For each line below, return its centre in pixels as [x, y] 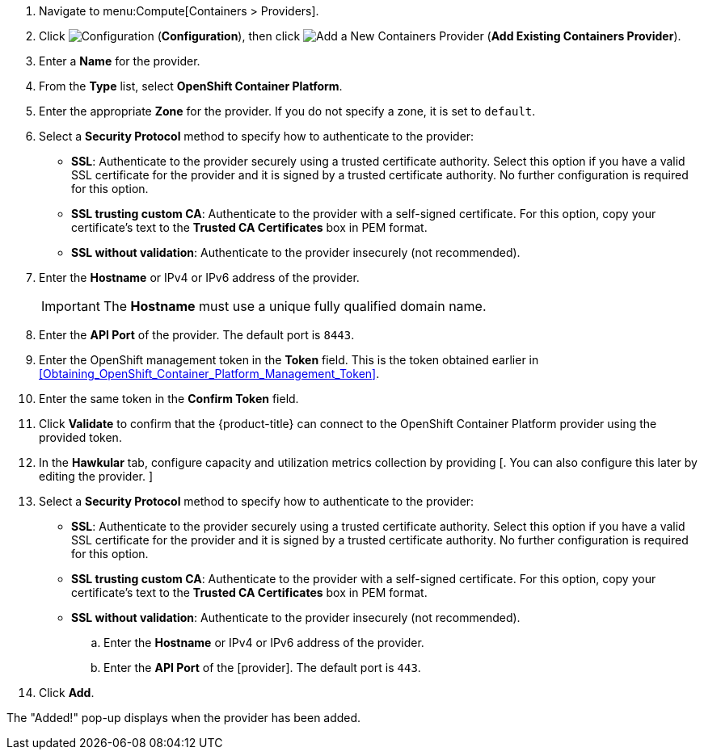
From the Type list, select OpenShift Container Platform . [191, 86]
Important [71, 306]
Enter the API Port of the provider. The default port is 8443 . [197, 335]
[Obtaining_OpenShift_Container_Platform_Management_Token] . [209, 374]
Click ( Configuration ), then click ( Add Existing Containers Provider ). [360, 36]
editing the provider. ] [96, 476]
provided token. [80, 437]
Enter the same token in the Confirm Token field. [169, 399]
